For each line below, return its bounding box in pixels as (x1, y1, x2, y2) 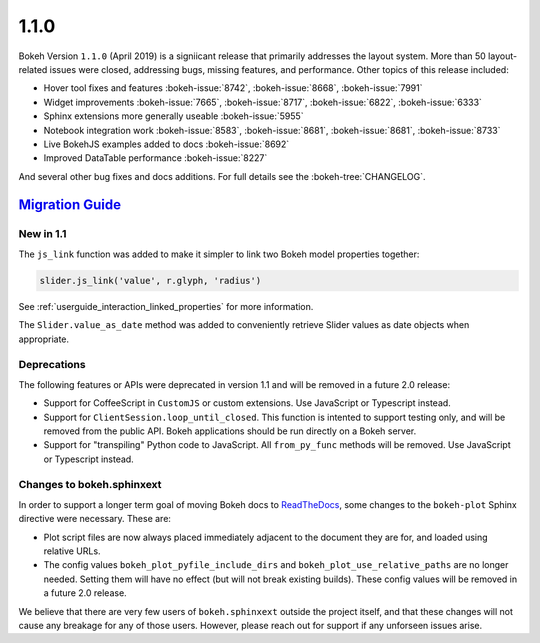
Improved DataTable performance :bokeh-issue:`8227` (43, 152, 268, 164)
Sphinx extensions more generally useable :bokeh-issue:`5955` (43, 110, 304, 122)
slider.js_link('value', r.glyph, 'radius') (39, 275, 262, 286)
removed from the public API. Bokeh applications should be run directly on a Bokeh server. (43, 425, 417, 437)
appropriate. (18, 333, 70, 345)
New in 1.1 (18, 227, 67, 241)
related (18, 63, 48, 75)
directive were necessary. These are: (18, 513, 172, 525)
